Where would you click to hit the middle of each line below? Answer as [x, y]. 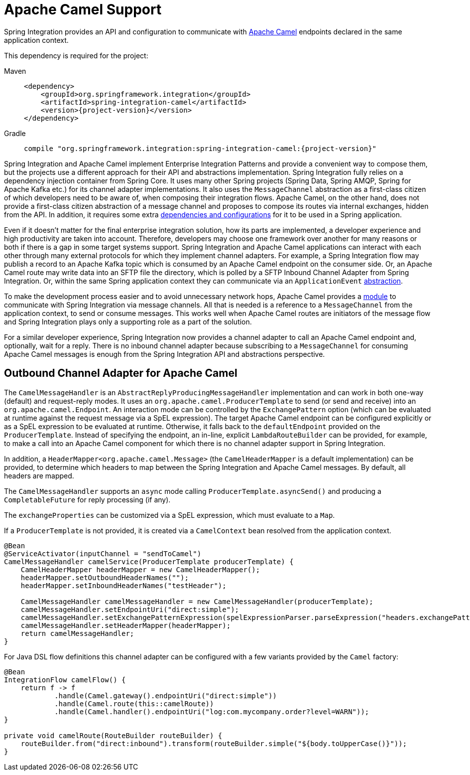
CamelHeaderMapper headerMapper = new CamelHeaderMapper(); [140, 569]
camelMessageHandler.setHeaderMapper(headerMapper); [126, 625]
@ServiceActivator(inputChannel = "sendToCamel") [103, 553]
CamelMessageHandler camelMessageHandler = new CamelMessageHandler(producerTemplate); [197, 601]
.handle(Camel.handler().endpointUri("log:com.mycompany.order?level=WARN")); [212, 711]
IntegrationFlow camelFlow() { [65, 680]
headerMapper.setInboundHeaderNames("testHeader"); [123, 585]
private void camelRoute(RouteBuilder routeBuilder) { [113, 735]
